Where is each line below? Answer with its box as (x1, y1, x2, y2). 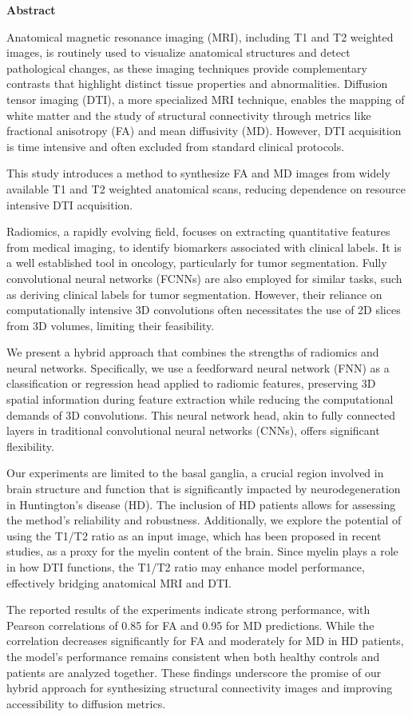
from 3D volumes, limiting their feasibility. (6, 317, 215, 333)
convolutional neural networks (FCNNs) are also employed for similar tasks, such (6, 269, 402, 286)
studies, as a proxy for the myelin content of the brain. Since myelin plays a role (6, 543, 398, 560)
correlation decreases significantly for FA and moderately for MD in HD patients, (6, 632, 404, 649)
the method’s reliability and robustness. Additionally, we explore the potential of (6, 512, 402, 528)
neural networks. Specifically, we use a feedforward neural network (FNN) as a (6, 359, 390, 376)
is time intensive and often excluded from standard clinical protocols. (6, 137, 345, 154)
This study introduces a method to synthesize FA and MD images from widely (6, 165, 390, 181)
